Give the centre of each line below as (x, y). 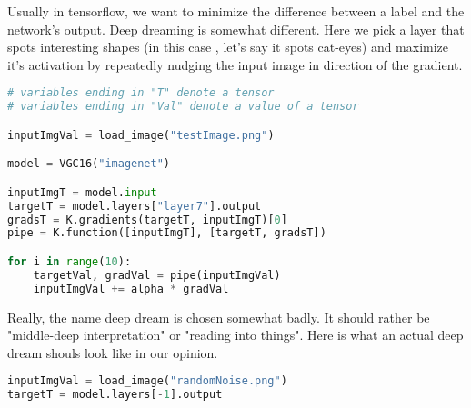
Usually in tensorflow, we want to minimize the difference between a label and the (236, 11)
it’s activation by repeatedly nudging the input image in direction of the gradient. (235, 64)
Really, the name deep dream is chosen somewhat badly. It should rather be (219, 317)
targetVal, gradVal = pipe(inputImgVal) (157, 275)
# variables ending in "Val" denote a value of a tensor (183, 107)
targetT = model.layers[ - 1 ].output (115, 395)
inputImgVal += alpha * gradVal (131, 289)
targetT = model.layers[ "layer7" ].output (135, 206)
